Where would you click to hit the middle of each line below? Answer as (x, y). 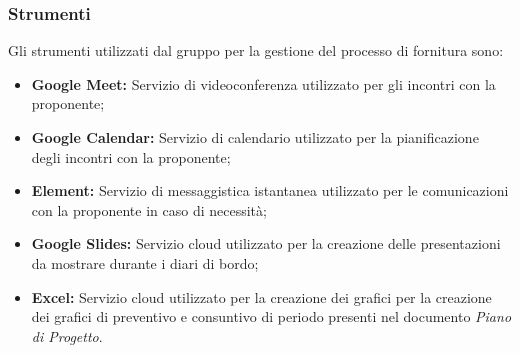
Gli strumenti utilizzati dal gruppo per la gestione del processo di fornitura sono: (256, 50)
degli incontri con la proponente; (131, 156)
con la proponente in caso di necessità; (149, 209)
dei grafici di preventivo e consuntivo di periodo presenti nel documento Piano (271, 316)
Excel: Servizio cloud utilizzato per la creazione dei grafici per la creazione (261, 296)
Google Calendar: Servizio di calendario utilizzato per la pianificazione (255, 137)
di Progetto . (67, 335)
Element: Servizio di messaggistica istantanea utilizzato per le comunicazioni (270, 190)
